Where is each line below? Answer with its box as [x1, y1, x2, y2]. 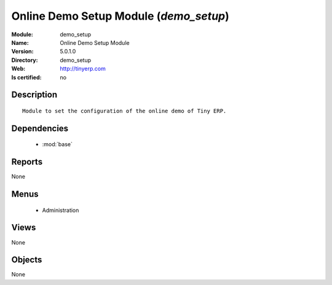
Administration [42, 206, 79, 214]
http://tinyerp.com [60, 65, 106, 72]
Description [11, 90, 58, 100]
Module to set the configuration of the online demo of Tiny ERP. [22, 107, 227, 114]
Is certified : [11, 74, 42, 81]
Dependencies [11, 123, 69, 133]
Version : [11, 48, 34, 55]
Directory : [11, 56, 38, 64]
